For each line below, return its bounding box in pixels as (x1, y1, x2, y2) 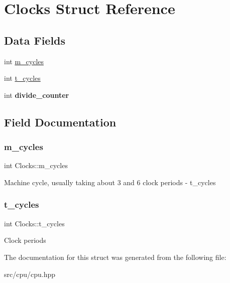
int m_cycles (4, 56, 44, 66)
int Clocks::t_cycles (4, 218, 65, 228)
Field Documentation (4, 114, 117, 129)
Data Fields (4, 32, 66, 48)
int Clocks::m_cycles (4, 160, 68, 171)
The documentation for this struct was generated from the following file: (4, 251, 226, 262)
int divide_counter (4, 89, 69, 100)
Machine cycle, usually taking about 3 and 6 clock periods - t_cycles (4, 177, 216, 187)
